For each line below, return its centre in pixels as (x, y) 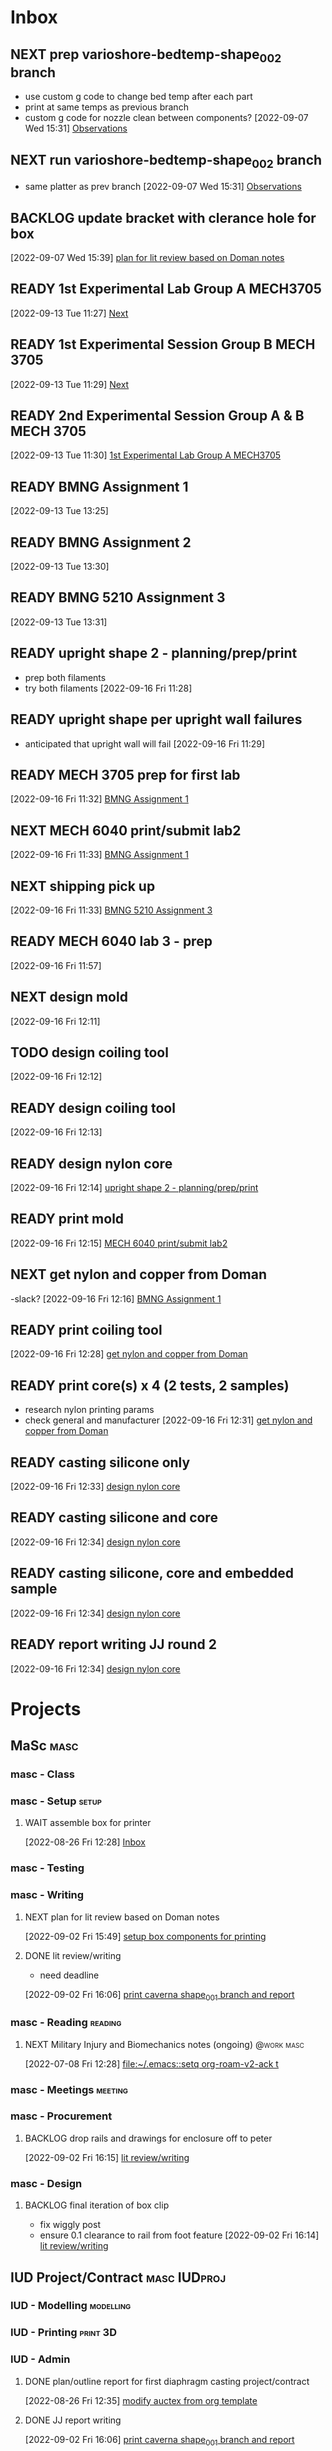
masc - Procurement (61, 2116)
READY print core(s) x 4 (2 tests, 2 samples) (150, 1385)
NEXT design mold (69, 997)
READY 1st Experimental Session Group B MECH (163, 344)
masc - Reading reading (66, 2023)
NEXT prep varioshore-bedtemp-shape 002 (146, 55)
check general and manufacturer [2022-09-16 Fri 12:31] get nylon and (168, 1420)
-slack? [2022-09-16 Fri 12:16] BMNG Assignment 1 (116, 1298)
